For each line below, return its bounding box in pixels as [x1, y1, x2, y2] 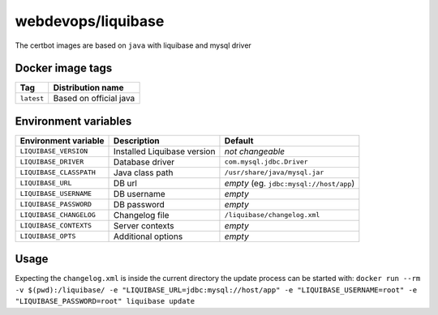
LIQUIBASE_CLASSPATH [19, 168, 97, 177]
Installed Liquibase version [114, 146, 216, 157]
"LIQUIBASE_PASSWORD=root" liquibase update [15, 296, 195, 306]
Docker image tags [15, 62, 113, 75]
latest [19, 94, 45, 103]
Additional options [114, 231, 183, 242]
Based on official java [53, 93, 135, 104]
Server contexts [114, 219, 174, 231]
